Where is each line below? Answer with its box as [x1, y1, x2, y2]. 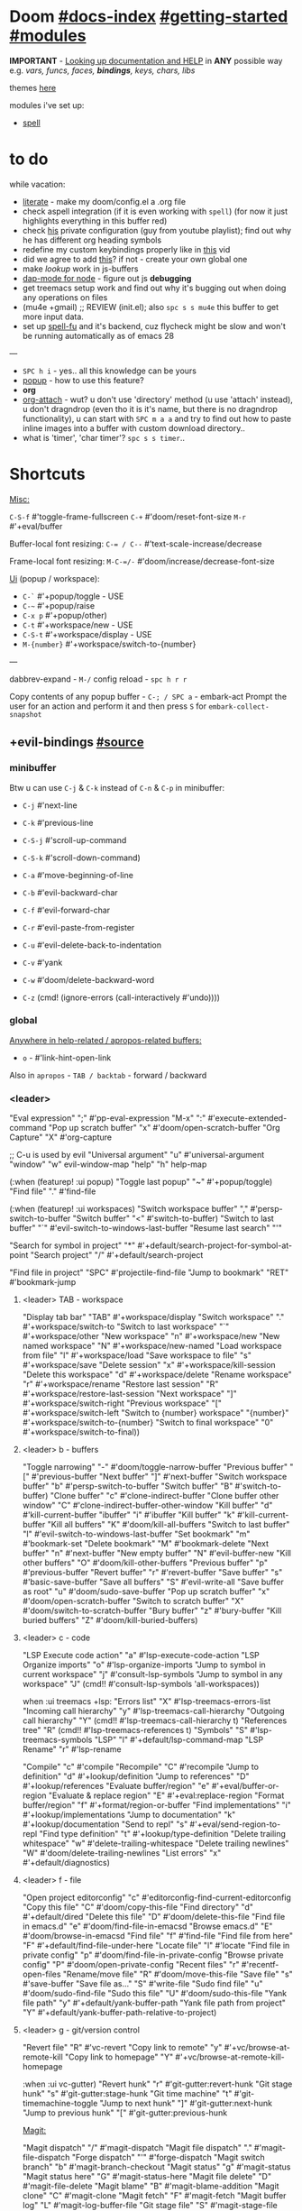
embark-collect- [208, 702, 270, 711]
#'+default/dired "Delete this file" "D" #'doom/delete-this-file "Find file [22, 1912, 286, 1922]
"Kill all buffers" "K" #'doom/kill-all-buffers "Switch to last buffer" [47, 1519, 290, 1530]
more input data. [22, 311, 84, 322]
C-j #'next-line [22, 800, 78, 811]
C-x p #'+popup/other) [22, 610, 108, 620]
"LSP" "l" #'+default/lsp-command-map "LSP [94, 1734, 264, 1746]
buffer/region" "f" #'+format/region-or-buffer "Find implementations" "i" [22, 1800, 291, 1811]
